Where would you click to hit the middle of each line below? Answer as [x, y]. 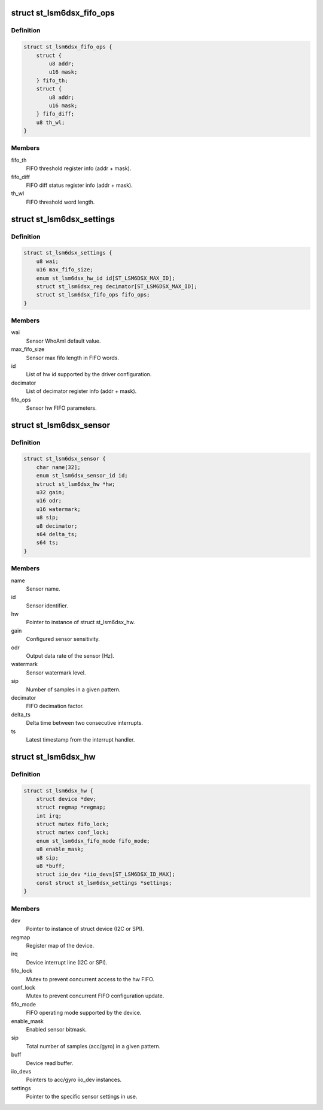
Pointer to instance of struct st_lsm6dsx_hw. [80, 622]
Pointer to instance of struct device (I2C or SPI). [85, 929]
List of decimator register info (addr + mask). [81, 391]
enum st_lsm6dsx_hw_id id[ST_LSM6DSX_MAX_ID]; [106, 278]
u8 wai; [48, 261]
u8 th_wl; [51, 122]
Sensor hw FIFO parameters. [61, 408]
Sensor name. [43, 589]
